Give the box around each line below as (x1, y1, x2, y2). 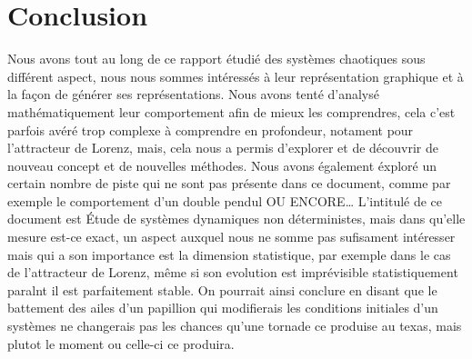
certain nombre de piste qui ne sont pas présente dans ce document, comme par (7, 174, 451, 193)
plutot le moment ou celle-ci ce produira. (7, 334, 235, 353)
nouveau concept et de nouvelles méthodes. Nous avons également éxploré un (7, 155, 437, 175)
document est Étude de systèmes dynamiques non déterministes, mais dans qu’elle (7, 209, 466, 228)
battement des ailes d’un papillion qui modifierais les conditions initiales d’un (7, 298, 438, 317)
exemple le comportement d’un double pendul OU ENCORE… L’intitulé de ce (7, 191, 443, 210)
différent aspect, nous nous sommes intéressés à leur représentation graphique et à (7, 66, 464, 85)
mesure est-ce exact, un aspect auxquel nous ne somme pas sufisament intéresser (7, 227, 456, 246)
